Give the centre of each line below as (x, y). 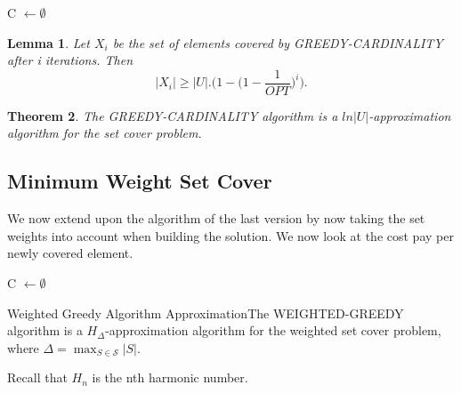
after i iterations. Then (70, 60)
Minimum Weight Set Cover (140, 181)
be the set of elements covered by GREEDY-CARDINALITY (278, 42)
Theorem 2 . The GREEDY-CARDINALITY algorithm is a (173, 115)
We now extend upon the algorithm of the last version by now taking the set (216, 218)
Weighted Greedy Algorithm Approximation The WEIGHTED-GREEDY (206, 313)
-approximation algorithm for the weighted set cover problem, (273, 330)
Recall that (37, 377)
